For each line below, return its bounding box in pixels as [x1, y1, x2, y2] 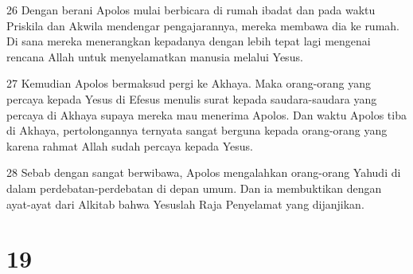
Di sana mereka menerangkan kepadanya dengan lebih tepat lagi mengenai [6, 33, 371, 49]
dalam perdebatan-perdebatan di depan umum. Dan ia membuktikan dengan [6, 179, 382, 196]
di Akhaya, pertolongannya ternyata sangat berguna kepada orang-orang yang [6, 122, 388, 139]
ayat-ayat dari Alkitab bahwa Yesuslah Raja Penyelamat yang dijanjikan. [6, 195, 364, 212]
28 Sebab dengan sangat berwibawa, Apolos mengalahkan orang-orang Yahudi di [6, 164, 401, 181]
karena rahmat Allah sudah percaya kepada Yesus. [6, 137, 253, 154]
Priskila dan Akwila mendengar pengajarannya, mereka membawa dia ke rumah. [6, 17, 399, 33]
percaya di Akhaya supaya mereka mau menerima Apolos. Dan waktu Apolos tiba [6, 106, 407, 123]
